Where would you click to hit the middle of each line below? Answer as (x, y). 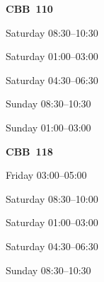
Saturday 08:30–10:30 (52, 32)
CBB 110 (29, 8)
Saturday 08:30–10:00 (52, 198)
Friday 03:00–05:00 (46, 175)
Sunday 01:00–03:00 (48, 127)
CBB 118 (29, 151)
